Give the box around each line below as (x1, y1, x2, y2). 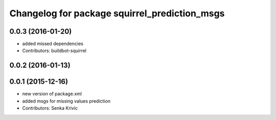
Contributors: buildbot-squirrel (22, 47, 87, 54)
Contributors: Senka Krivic (22, 105, 78, 111)
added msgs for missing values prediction (22, 98, 111, 104)
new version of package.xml (22, 91, 82, 97)
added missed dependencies (22, 41, 84, 47)
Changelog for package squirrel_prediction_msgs (9, 8, 225, 19)
